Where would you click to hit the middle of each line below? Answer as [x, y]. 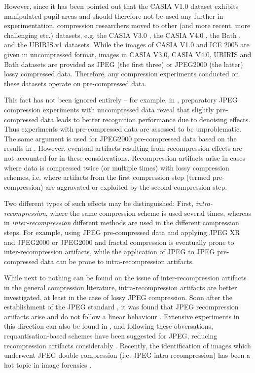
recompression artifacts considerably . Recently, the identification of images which [127, 345]
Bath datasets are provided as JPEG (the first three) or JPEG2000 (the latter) [124, 64]
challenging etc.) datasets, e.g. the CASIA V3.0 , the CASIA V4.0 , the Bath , [123, 35]
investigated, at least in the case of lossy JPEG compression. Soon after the [118, 297]
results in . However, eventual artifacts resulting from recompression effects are [123, 148]
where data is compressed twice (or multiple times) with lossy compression [117, 167]
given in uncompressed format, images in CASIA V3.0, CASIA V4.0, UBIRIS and [128, 54]
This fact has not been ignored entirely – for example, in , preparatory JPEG [121, 100]
